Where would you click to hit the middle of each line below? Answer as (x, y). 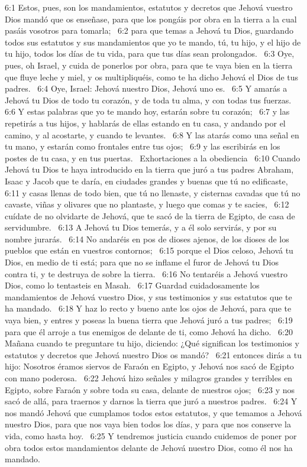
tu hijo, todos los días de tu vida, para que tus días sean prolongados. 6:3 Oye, (150, 53)
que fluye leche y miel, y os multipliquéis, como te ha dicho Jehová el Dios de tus (152, 77)
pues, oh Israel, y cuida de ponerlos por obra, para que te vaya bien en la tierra (149, 65)
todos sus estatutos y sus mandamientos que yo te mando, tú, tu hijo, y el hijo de (153, 42)
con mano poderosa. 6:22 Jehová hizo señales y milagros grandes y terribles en (149, 378)
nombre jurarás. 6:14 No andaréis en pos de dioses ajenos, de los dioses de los (147, 239)
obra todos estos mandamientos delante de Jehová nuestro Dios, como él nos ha (149, 447)
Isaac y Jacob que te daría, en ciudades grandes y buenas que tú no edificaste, (146, 181)
